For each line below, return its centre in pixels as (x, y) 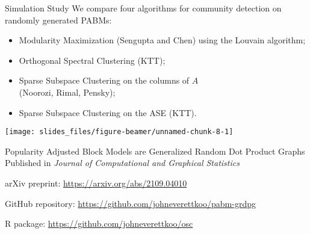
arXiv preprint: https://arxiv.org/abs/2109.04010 (96, 183)
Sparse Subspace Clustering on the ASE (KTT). (108, 112)
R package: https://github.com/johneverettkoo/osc (99, 223)
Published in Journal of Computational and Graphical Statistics (122, 163)
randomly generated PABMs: (58, 20)
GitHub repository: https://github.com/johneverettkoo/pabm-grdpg (130, 203)
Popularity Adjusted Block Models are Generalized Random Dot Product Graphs (155, 151)
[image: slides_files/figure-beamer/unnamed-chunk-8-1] (119, 132)
